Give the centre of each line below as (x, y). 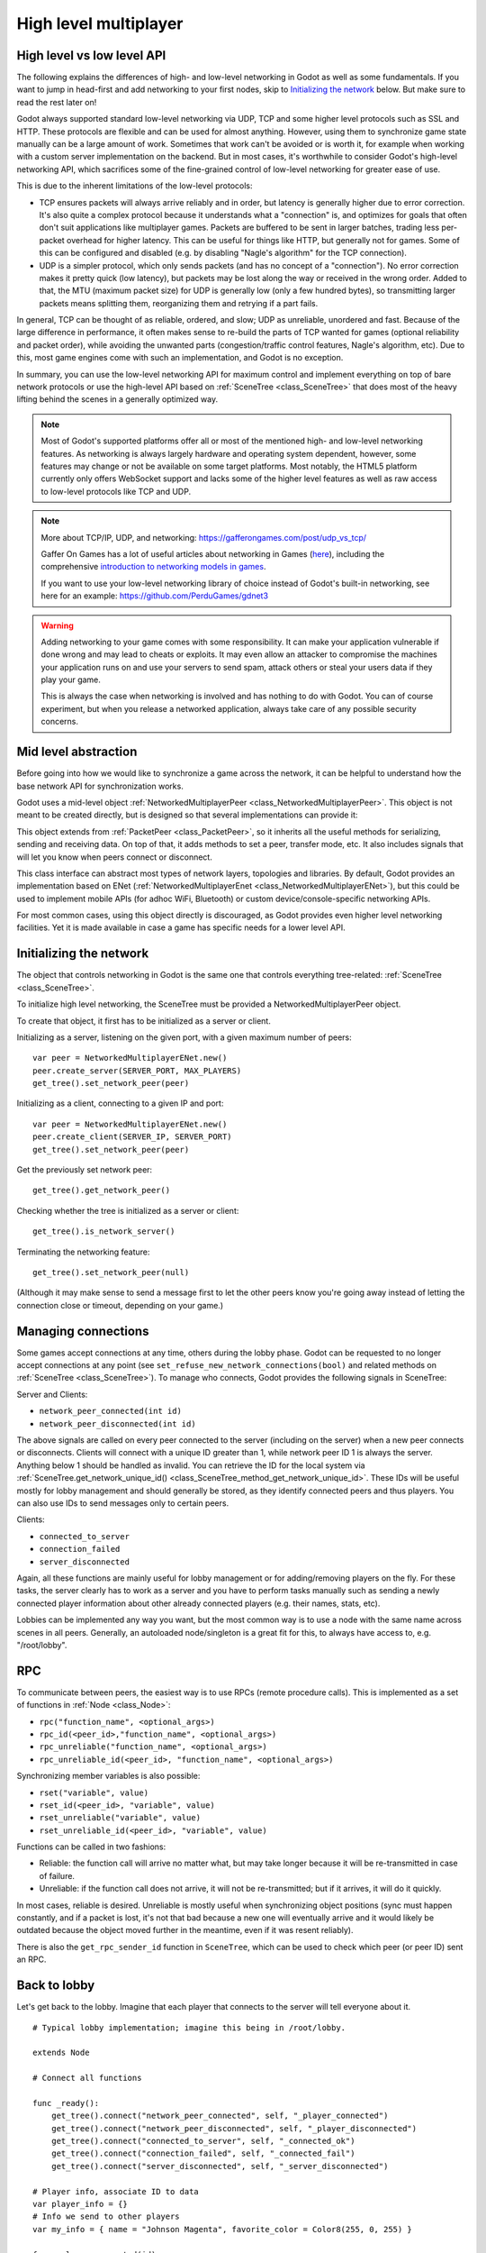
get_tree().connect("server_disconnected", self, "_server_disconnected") (220, 2166)
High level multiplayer (100, 23)
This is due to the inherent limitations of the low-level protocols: (135, 186)
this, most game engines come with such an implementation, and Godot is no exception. (180, 358)
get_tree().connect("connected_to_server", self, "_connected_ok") (203, 2141)
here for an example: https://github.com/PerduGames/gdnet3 (155, 596)
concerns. (60, 722)
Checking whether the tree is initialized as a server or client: (128, 1210)
